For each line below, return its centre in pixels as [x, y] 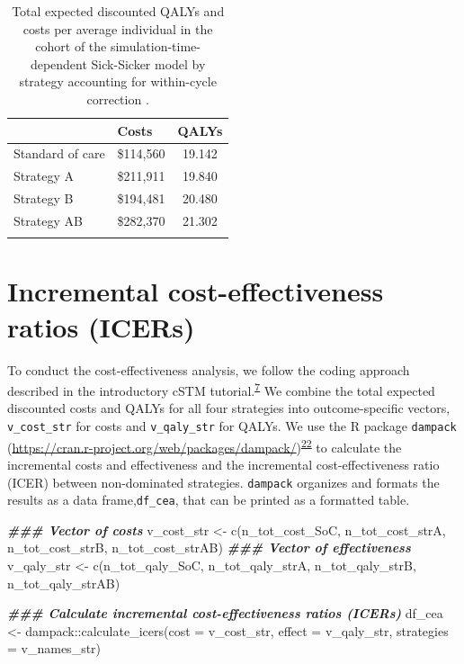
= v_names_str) [54, 648]
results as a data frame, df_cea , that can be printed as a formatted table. [209, 500]
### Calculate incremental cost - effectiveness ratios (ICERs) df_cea [225, 613]
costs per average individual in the [118, 28]
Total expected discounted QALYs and [118, 11]
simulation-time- [155, 46]
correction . [118, 99]
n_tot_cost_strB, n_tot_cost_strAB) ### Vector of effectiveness [209, 547]
